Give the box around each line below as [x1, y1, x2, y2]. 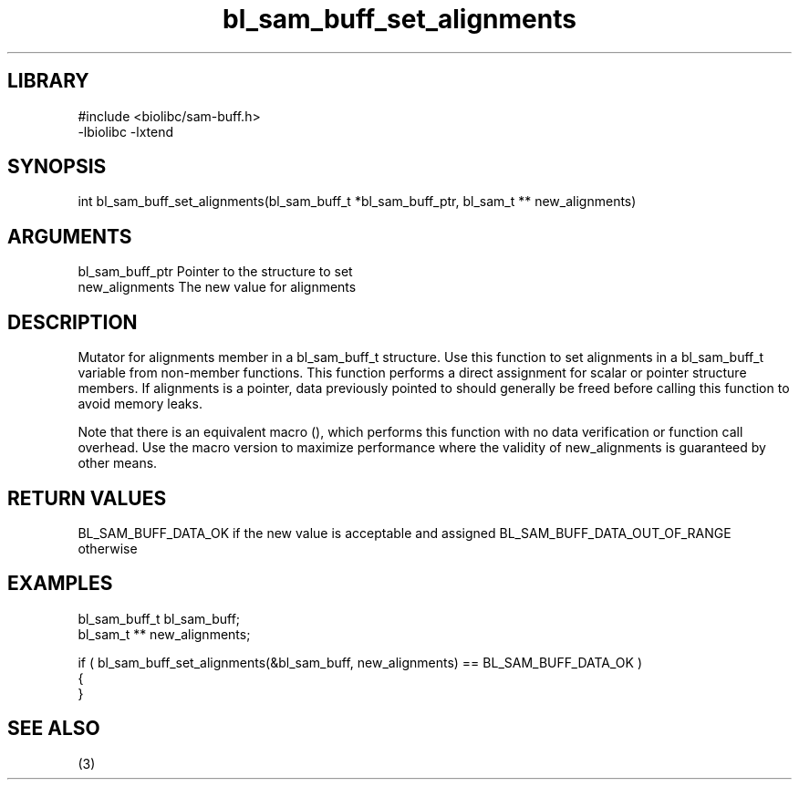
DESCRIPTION [7, 310, 138, 334]
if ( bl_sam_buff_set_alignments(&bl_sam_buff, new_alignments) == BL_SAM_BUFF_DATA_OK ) [78, 654, 642, 670]
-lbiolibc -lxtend [78, 123, 174, 140]
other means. [78, 455, 158, 471]
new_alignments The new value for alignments [78, 279, 357, 295]
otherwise [78, 540, 138, 556]
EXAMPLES [7, 572, 113, 595]
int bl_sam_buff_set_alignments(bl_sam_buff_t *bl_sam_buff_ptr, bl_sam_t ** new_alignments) [78, 193, 637, 210]
